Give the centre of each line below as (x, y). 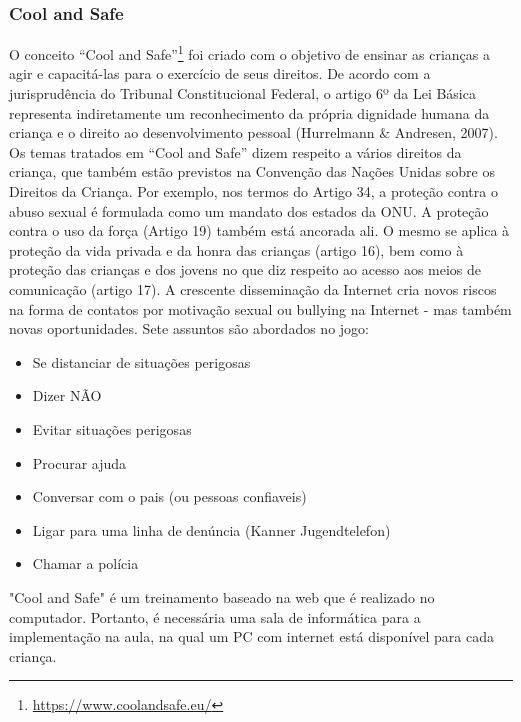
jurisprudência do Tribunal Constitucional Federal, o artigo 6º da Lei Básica (242, 93)
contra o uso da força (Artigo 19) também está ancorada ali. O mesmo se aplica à (259, 230)
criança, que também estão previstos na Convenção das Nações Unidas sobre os (252, 171)
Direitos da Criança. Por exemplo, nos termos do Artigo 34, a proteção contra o (253, 191)
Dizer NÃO (67, 395)
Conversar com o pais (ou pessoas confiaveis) (169, 496)
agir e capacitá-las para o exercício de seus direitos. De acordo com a (220, 73)
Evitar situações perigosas (112, 428)
